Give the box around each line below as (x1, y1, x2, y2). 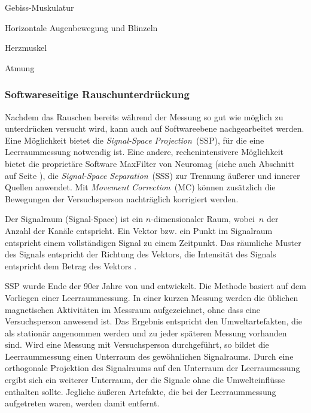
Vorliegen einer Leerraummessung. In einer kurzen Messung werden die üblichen (5, 291, 298, 303)
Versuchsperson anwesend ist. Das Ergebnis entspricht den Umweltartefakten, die (5, 315, 303, 327)
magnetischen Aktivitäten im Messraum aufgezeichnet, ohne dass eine (5, 303, 260, 315)
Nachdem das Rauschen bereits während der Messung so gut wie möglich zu (5, 110, 283, 123)
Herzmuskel (5, 41, 47, 54)
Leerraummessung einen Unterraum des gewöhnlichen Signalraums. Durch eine (5, 350, 294, 362)
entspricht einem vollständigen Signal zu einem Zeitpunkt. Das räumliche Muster (5, 236, 301, 248)
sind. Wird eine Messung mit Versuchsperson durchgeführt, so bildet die (5, 338, 269, 351)
